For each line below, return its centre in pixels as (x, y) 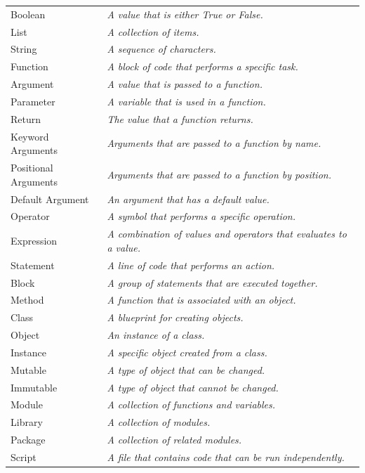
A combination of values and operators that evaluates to (227, 234)
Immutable (34, 387)
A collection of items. (153, 31)
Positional (32, 168)
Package (28, 440)
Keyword (30, 136)
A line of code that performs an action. (191, 265)
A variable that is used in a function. (186, 101)
